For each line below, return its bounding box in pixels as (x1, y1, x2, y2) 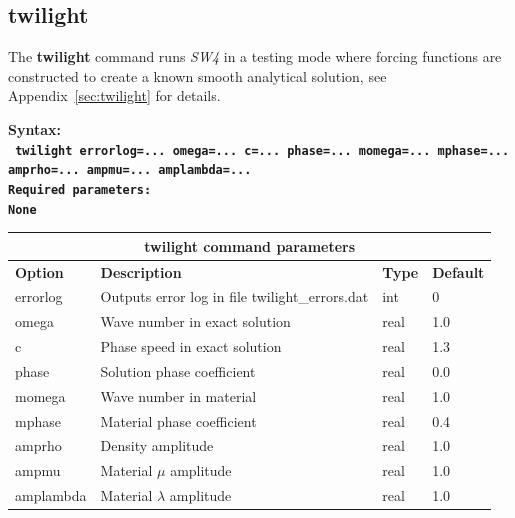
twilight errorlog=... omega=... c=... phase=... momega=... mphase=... (15, 143, 510, 158)
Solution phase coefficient (100, 360, 256, 381)
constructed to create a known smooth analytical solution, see (8, 65, 387, 86)
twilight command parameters (144, 235, 356, 256)
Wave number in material (100, 385, 257, 406)
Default (432, 261, 485, 282)
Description (100, 261, 182, 282)
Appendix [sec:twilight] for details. (8, 85, 221, 106)
